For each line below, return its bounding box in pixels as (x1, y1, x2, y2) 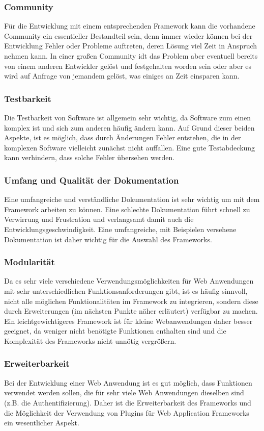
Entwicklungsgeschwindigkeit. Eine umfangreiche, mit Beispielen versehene (4, 223, 237, 234)
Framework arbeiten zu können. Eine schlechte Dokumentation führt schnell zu (4, 204, 250, 214)
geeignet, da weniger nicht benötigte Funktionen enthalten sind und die (4, 325, 226, 336)
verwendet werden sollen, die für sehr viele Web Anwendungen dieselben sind (4, 387, 244, 398)
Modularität (4, 256, 55, 268)
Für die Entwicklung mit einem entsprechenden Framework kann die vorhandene (4, 20, 255, 31)
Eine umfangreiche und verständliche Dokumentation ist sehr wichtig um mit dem (4, 194, 260, 205)
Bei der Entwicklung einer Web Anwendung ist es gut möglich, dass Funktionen (4, 377, 252, 388)
